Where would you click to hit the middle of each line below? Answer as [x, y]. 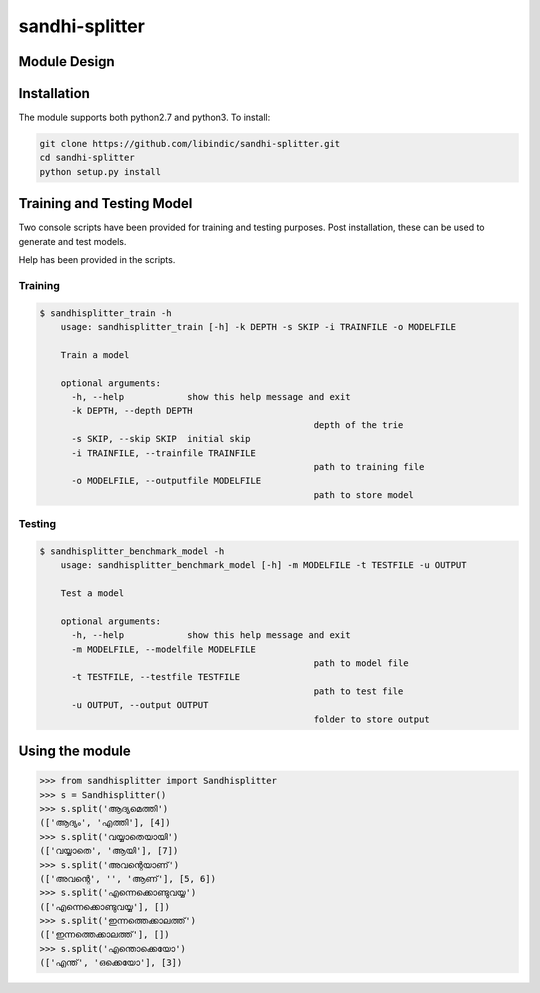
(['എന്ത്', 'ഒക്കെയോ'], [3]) [111, 963]
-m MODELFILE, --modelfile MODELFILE [164, 649]
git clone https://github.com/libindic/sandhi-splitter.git [190, 144]
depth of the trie [358, 424]
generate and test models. [72, 241]
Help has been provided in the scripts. [97, 260]
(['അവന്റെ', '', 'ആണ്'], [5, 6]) [128, 878]
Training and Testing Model [105, 203]
